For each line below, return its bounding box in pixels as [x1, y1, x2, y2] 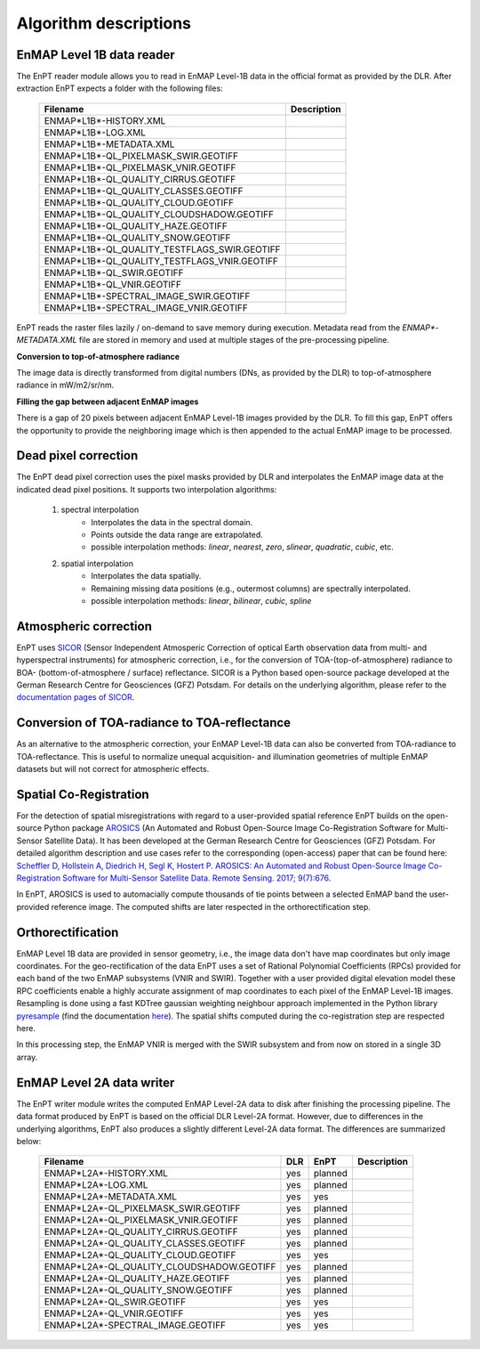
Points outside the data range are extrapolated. [91, 530, 264, 540]
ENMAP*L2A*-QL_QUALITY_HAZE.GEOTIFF [44, 1272, 230, 1285]
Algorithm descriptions [16, 13, 191, 33]
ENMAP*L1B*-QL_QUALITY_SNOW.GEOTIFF [44, 232, 231, 244]
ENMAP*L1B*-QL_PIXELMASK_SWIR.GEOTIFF [44, 150, 239, 162]
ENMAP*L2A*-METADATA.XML [44, 1191, 178, 1203]
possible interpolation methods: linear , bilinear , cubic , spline [91, 596, 312, 605]
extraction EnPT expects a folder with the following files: [16, 83, 223, 93]
